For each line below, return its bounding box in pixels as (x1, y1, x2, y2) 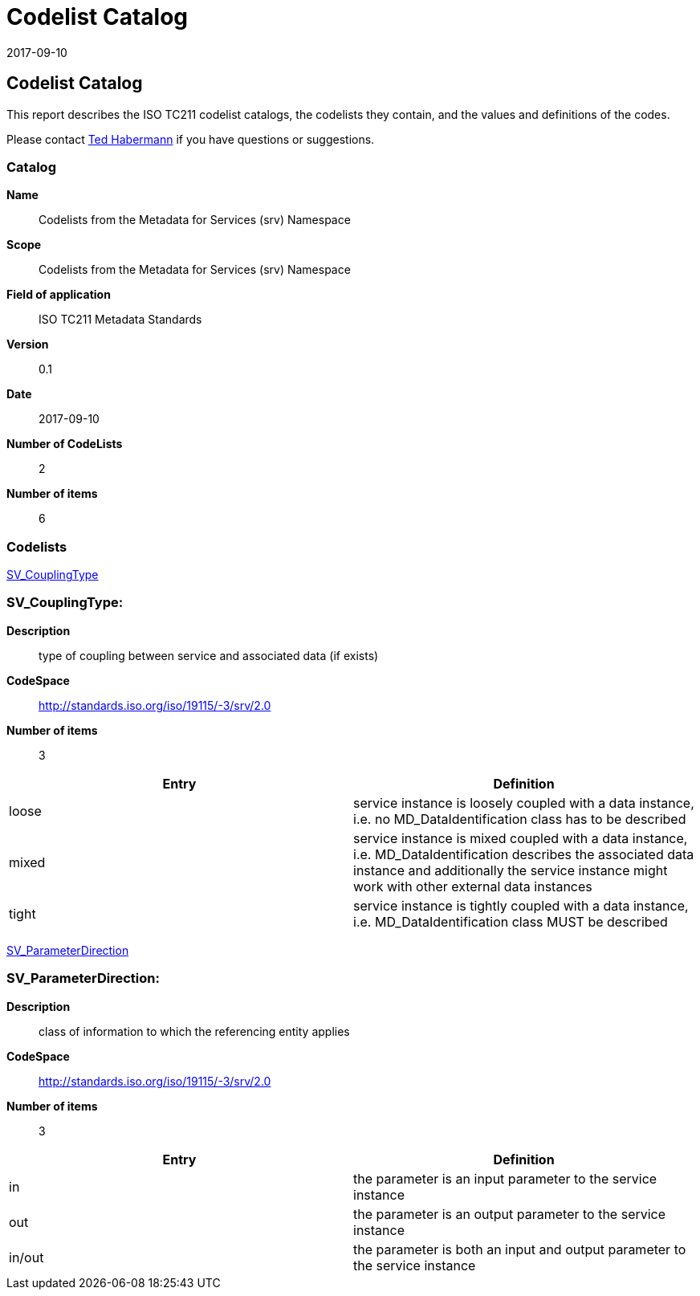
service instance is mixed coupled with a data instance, (353, 829, 688, 846)
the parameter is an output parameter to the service (353, 1205, 666, 1222)
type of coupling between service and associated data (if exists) (39, 648, 379, 662)
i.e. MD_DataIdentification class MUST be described (353, 913, 668, 930)
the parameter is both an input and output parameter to (353, 1241, 686, 1257)
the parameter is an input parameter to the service (353, 1170, 657, 1187)
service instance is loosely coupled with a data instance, (353, 794, 694, 811)
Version (6, 337, 49, 352)
